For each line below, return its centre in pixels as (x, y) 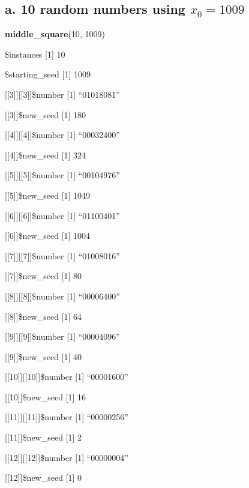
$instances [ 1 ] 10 (35, 54)
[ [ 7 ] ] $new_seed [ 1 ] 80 (43, 276)
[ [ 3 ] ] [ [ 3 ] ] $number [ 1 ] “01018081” (62, 94)
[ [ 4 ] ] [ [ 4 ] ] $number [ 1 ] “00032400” (62, 135)
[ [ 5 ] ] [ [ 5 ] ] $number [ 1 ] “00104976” (62, 175)
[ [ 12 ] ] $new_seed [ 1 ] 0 (43, 477)
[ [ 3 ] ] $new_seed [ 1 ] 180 (46, 114)
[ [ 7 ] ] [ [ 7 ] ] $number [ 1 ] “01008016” (62, 255)
